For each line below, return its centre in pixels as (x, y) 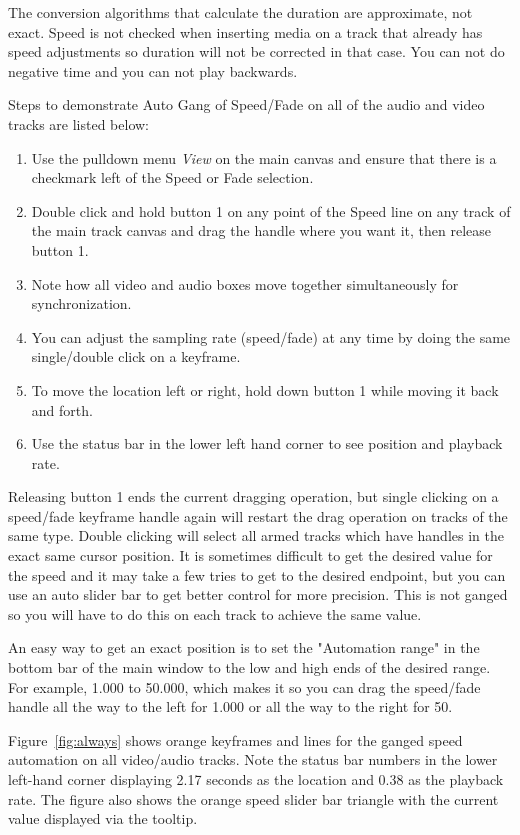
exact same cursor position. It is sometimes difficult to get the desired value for (250, 555)
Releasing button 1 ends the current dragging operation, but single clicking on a (253, 496)
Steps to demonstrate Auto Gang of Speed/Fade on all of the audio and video (246, 104)
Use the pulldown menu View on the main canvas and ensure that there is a (264, 157)
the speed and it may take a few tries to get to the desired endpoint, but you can (257, 574)
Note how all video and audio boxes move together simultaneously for (245, 283)
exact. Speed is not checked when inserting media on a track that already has (245, 31)
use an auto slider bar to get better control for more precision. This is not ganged (258, 594)
